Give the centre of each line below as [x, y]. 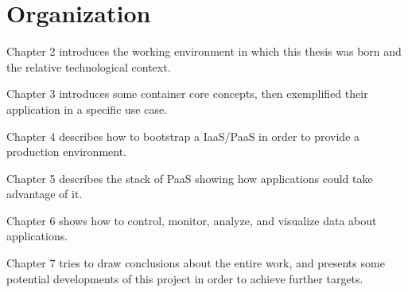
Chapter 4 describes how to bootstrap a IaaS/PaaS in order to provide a [183, 136]
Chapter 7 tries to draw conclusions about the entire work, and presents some [196, 263]
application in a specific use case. [87, 109]
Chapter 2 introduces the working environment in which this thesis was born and [204, 51]
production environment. [67, 152]
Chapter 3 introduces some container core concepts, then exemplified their [187, 93]
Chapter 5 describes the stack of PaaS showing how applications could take [190, 178]
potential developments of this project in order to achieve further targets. [185, 278]
